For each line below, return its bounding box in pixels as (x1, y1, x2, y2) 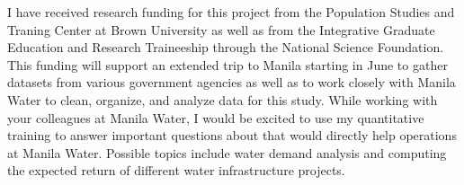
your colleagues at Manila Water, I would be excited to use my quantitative (7, 108, 424, 127)
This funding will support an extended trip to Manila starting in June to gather (7, 55, 448, 74)
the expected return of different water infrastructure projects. (7, 161, 345, 180)
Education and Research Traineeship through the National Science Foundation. (7, 38, 444, 57)
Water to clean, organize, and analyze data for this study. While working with (7, 90, 438, 109)
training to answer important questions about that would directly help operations (7, 126, 457, 145)
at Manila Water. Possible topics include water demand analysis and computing (7, 143, 447, 162)
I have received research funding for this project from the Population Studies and (7, 3, 455, 21)
